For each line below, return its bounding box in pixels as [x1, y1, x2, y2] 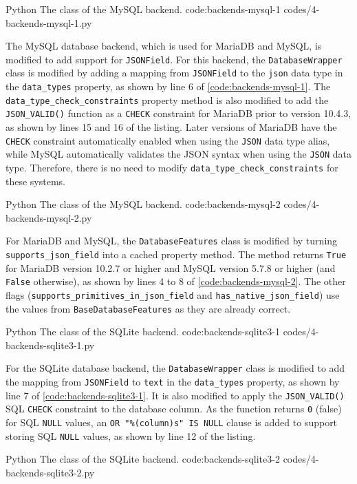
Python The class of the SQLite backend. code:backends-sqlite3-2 [6, 452, 280, 466]
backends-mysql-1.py [6, 15, 92, 30]
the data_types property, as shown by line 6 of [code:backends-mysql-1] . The [6, 79, 331, 94]
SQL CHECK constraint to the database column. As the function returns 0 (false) [6, 401, 342, 416]
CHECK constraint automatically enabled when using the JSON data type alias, [6, 133, 330, 147]
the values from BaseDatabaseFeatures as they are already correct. [6, 301, 291, 315]
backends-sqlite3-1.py [6, 337, 95, 352]
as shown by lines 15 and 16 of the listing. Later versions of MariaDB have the [6, 120, 337, 134]
